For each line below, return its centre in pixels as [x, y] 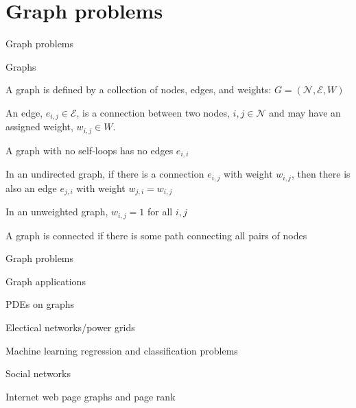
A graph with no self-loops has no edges [90, 150]
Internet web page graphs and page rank [91, 396]
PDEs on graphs [40, 304]
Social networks [38, 373]
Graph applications [46, 281]
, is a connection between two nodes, [153, 112]
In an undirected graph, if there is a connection [105, 174]
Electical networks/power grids [70, 327]
